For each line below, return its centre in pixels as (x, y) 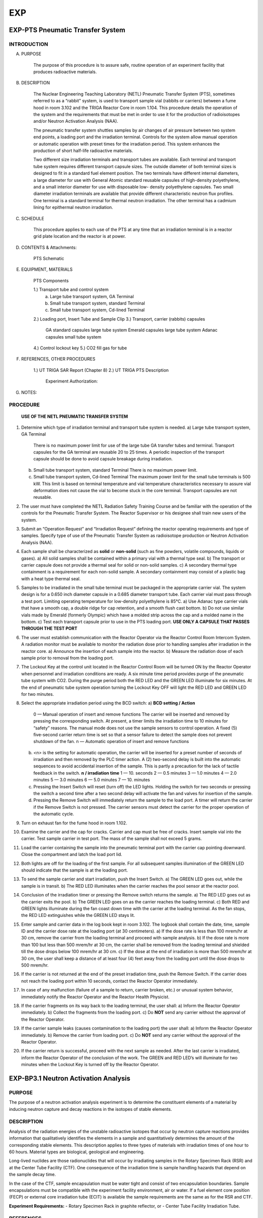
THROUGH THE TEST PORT (49, 628)
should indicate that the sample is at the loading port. (75, 870)
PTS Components (51, 281)
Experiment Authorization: (72, 381)
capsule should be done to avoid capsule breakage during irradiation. (103, 459)
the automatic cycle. (54, 814)
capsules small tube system (74, 337)
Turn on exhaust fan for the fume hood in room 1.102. (74, 823)
